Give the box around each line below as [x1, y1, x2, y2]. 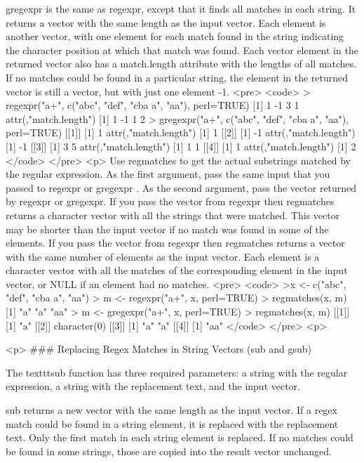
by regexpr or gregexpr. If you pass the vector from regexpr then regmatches [6, 194, 335, 209]
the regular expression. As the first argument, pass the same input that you [6, 167, 330, 181]
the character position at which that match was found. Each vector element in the [6, 42, 358, 57]
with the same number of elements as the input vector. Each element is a [6, 249, 320, 263]
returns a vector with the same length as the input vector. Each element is [6, 15, 326, 30]
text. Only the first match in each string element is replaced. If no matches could [6, 430, 353, 445]
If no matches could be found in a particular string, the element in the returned [6, 70, 349, 84]
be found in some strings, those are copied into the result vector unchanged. [6, 443, 332, 458]
